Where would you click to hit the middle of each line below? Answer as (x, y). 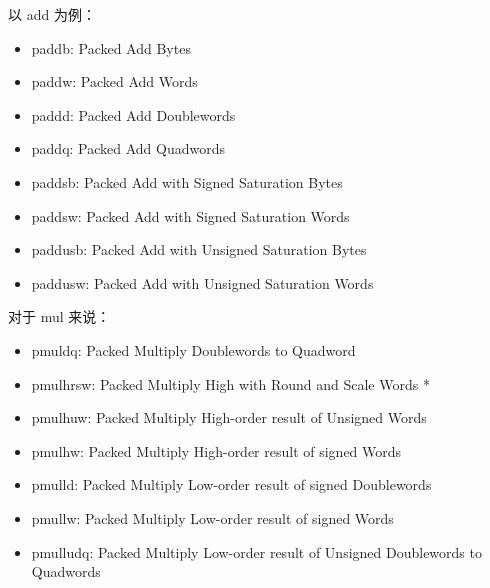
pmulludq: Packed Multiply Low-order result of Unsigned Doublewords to (256, 551)
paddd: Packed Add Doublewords (133, 114)
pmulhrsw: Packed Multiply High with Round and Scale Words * (230, 383)
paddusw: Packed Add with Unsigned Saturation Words (202, 282)
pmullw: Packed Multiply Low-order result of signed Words (212, 517)
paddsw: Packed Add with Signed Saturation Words (190, 215)
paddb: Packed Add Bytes (111, 47)
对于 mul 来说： (59, 316)
